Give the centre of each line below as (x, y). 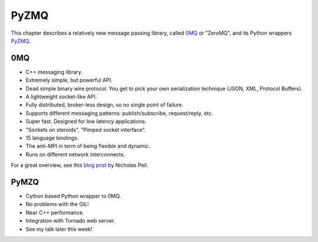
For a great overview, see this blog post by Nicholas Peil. (79, 165)
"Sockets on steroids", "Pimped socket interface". (86, 130)
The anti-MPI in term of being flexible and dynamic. (88, 146)
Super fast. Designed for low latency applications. (86, 121)
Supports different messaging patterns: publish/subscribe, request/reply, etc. (119, 113)
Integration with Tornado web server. (70, 221)
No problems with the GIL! (57, 204)
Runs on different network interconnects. (75, 154)
